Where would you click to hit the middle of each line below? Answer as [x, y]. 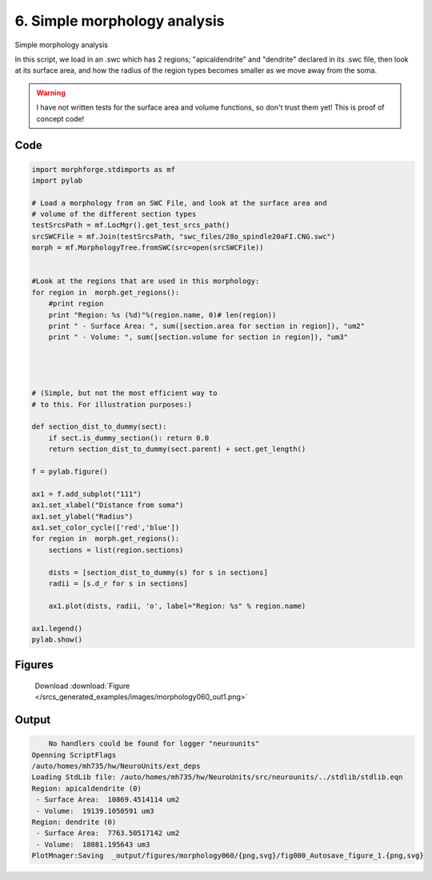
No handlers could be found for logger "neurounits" [154, 744]
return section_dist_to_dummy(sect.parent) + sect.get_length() [177, 449]
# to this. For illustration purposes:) [112, 404]
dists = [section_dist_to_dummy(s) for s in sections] [158, 572]
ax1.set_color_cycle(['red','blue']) [106, 528]
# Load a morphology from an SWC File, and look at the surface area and [179, 203]
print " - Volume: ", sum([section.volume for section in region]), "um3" [198, 337]
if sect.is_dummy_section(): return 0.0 [129, 438]
